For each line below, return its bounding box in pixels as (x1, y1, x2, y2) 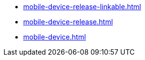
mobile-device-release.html (23, 18, 113, 26)
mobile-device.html (23, 33, 86, 41)
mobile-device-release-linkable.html (23, 2, 141, 11)
